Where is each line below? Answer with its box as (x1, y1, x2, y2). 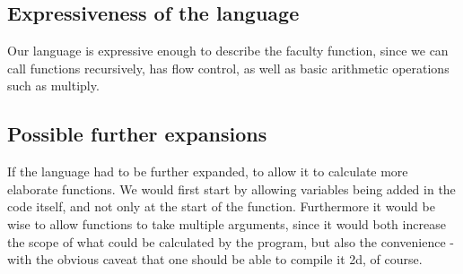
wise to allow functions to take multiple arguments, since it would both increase (7, 214, 446, 233)
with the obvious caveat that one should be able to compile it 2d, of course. (7, 250, 423, 269)
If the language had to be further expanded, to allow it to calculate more (7, 162, 408, 181)
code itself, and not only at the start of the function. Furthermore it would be (7, 197, 435, 216)
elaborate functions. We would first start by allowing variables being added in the (7, 179, 456, 198)
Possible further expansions (7, 120, 267, 148)
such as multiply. (7, 76, 100, 95)
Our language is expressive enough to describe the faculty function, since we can (7, 41, 449, 60)
